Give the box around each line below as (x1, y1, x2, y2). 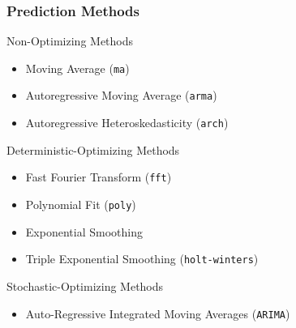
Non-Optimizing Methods (6, 32, 134, 49)
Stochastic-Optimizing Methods (6, 277, 164, 294)
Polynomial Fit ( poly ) (25, 196, 136, 213)
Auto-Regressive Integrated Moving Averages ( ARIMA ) (25, 305, 290, 322)
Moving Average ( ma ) (25, 59, 130, 76)
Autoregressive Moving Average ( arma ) (25, 87, 217, 104)
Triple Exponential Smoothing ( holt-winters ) (25, 250, 259, 267)
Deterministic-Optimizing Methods (6, 141, 180, 158)
